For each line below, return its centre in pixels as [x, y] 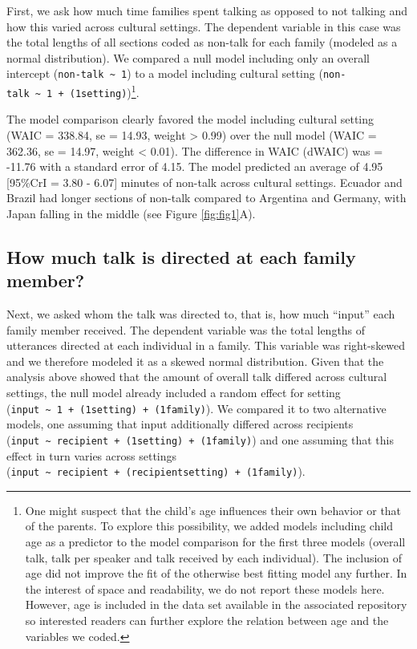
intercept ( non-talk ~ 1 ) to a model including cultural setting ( [165, 73]
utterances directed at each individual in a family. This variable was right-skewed [206, 345]
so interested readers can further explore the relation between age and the [207, 620]
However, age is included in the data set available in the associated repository [216, 604]
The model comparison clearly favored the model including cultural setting [190, 119]
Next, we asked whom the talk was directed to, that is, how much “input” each [201, 314]
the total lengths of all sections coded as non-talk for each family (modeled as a [202, 42]
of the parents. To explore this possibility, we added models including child [209, 526]
